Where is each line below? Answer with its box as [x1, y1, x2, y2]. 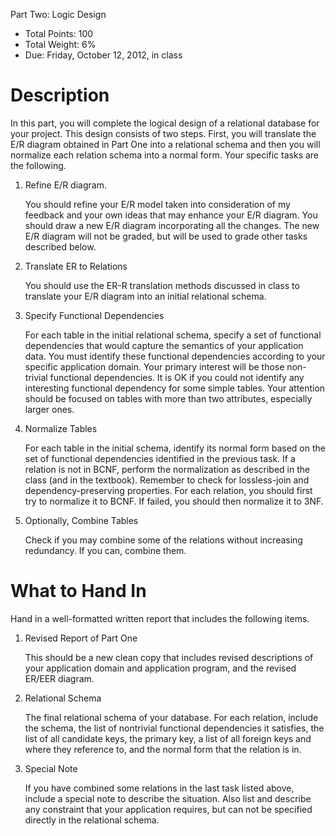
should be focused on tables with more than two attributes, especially [24, 392, 313, 404]
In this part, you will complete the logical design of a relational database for [10, 117, 320, 129]
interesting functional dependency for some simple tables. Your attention [24, 382, 326, 394]
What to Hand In [10, 580, 147, 603]
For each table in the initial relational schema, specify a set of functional [24, 329, 322, 341]
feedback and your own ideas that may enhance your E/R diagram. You [24, 209, 318, 221]
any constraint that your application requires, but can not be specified [24, 803, 313, 815]
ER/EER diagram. [24, 672, 95, 684]
